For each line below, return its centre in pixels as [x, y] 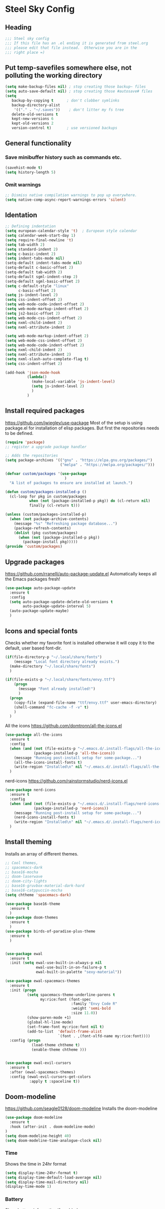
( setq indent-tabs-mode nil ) [35, 258]
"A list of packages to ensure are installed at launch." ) [71, 483]
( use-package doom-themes [31, 918]
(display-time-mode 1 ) [28, 1187]
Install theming [28, 842]
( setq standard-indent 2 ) [31, 249]
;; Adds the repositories [31, 456]
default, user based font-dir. [34, 648]
